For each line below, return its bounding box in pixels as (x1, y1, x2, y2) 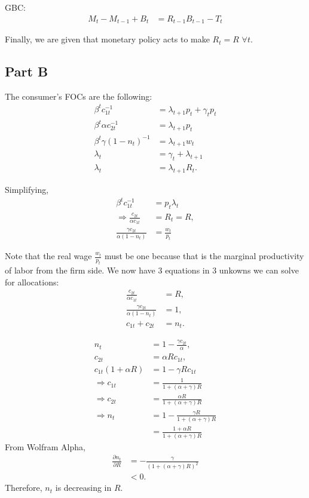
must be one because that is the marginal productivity (104, 250, 304, 262)
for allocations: (5, 275, 59, 288)
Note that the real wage (5, 250, 92, 262)
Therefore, (5, 481, 42, 494)
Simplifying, (5, 183, 49, 196)
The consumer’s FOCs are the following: (5, 90, 152, 102)
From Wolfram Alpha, (5, 440, 85, 453)
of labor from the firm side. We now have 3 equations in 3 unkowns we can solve (5, 264, 299, 276)
